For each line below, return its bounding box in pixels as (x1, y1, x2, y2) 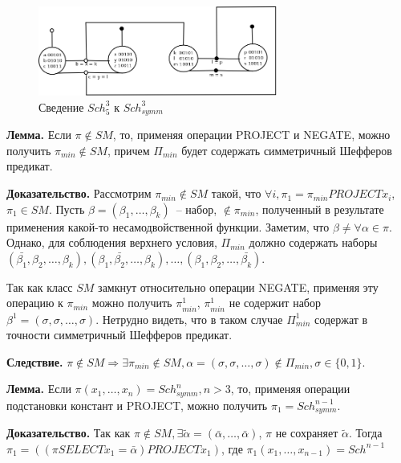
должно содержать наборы (249, 234, 378, 251)
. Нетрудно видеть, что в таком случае (95, 310, 283, 327)
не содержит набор (229, 294, 321, 311)
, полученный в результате (255, 200, 384, 217)
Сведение (38, 98, 84, 115)
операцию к (6, 294, 63, 311)
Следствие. (6, 353, 63, 370)
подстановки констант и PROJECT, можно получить (6, 396, 268, 413)
